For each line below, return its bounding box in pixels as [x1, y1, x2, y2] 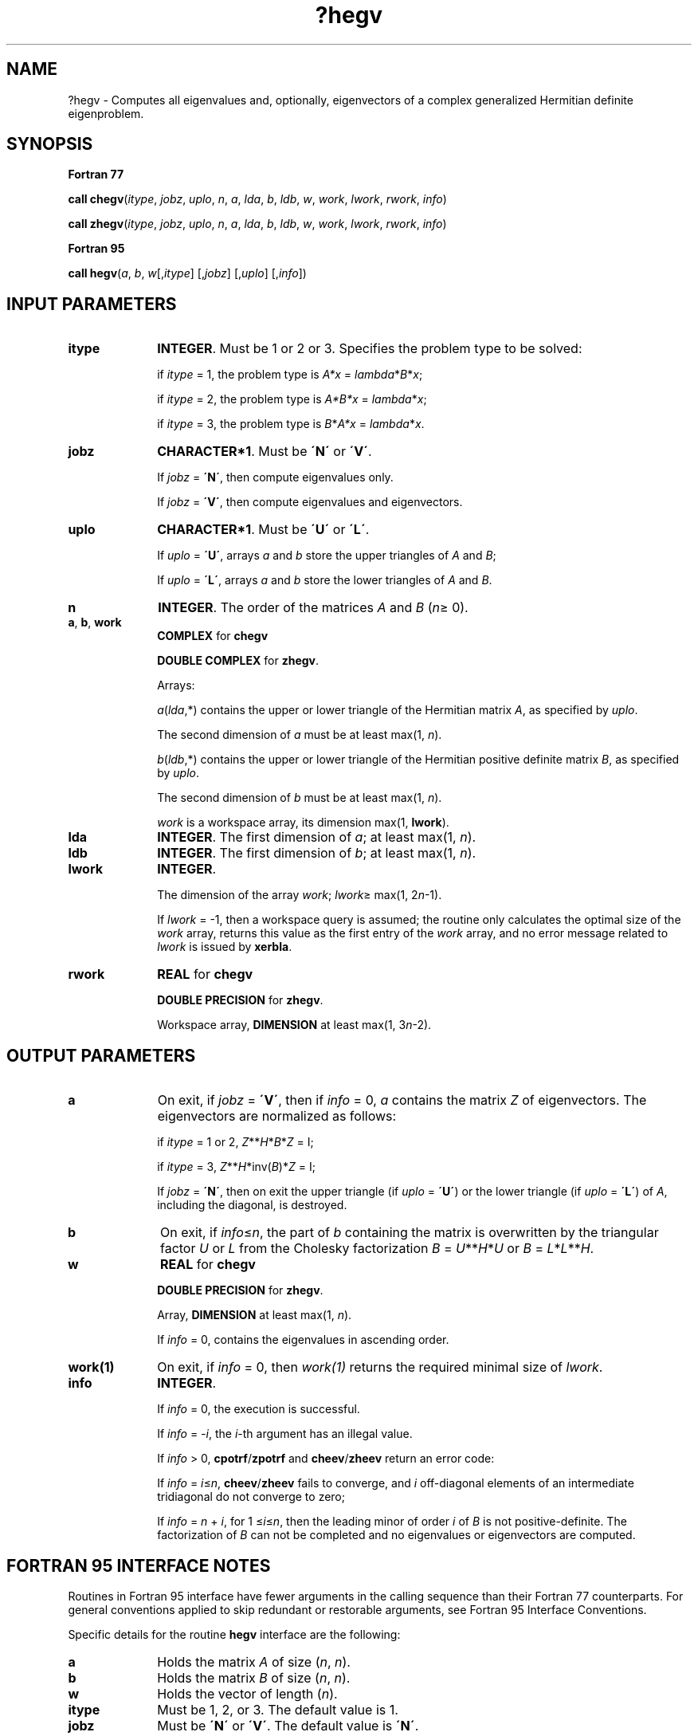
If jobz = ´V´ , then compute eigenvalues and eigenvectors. [157, 495, 463, 509]
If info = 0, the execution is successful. [157, 1402, 360, 1416]
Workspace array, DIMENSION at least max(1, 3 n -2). [157, 1018, 432, 1032]
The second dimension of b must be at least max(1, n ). [157, 791, 442, 805]
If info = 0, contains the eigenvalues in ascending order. [157, 1333, 449, 1347]
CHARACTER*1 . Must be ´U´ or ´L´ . [157, 521, 370, 538]
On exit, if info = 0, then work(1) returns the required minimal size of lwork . [157, 1359, 603, 1376]
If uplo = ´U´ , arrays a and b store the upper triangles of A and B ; [157, 548, 496, 563]
